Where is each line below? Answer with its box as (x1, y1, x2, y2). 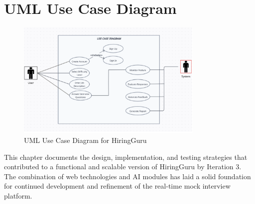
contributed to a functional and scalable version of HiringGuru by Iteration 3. (4, 161, 242, 172)
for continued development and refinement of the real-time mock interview (4, 181, 231, 191)
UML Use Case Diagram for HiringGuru (24, 135, 147, 145)
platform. (4, 191, 32, 201)
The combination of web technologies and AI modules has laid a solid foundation (4, 171, 251, 181)
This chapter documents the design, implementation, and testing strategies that (4, 151, 248, 162)
